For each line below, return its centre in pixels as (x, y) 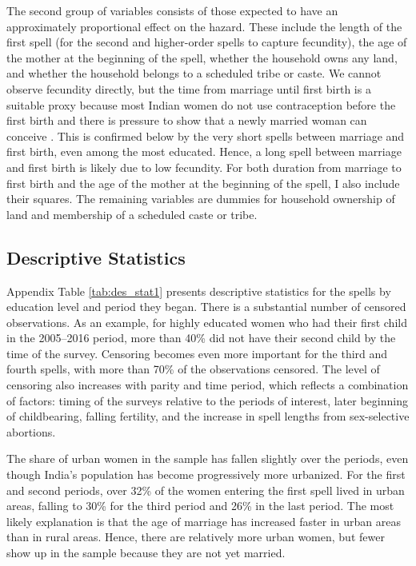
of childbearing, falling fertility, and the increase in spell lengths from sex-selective (208, 416)
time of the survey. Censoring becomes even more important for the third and (197, 353)
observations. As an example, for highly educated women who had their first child (207, 322)
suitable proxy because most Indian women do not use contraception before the (201, 104)
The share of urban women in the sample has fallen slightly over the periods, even (208, 458)
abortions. (31, 431)
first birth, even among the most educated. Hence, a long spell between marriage (204, 151)
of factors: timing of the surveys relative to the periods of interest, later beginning (207, 400)
